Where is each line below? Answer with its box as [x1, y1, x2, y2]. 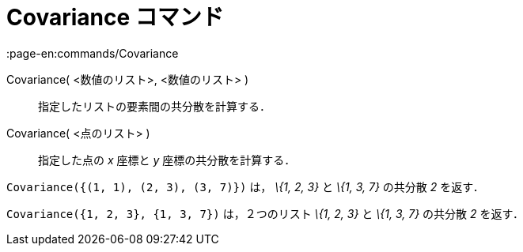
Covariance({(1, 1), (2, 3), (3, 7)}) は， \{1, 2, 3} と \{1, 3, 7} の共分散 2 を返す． [6, 179, 484, 194]
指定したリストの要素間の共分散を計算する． [38, 99, 271, 113]
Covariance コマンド [6, 4, 224, 31]
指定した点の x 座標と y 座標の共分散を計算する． [38, 152, 296, 167]
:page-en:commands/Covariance [6, 46, 179, 60]
